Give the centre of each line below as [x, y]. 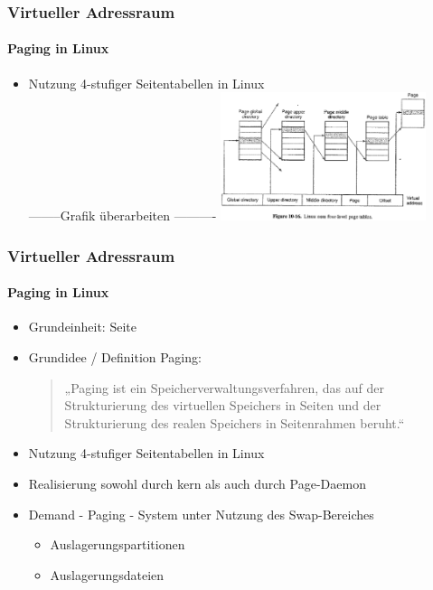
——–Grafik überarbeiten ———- [122, 215]
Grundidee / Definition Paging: [115, 357]
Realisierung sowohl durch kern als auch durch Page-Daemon [197, 483]
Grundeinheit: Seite [82, 327]
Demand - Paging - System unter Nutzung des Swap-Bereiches [201, 514]
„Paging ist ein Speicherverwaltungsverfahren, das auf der [224, 387]
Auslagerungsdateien [107, 574]
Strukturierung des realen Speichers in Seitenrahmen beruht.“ [235, 422]
